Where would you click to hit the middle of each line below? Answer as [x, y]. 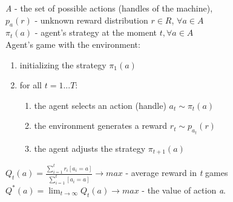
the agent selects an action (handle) [100, 105]
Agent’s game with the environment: [73, 44]
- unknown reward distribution [91, 20]
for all [31, 85]
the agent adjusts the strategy [90, 148]
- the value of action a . [184, 190]
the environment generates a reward [101, 125]
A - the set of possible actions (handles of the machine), [109, 8]
